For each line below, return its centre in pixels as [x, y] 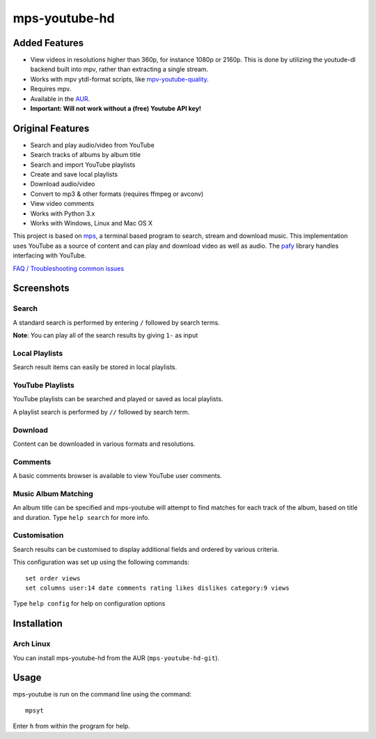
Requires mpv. [51, 89]
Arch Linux [32, 644]
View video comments [62, 204]
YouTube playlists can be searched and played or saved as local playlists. [118, 399]
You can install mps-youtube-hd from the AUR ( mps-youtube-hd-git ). [116, 658]
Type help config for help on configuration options [89, 604]
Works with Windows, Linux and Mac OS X [92, 223]
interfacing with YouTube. [49, 255]
